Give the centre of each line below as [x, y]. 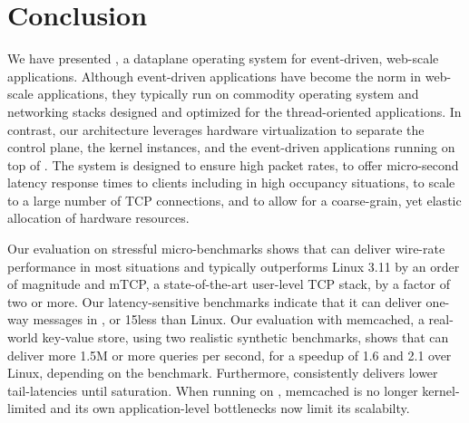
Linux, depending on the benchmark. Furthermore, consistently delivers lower [223, 373]
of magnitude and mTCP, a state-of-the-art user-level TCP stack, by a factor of [229, 284]
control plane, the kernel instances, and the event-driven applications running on [231, 147]
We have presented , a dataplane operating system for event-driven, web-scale [223, 58]
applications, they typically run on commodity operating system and [228, 94]
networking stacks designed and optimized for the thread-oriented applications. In [234, 111]
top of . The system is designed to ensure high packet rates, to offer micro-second [233, 164]
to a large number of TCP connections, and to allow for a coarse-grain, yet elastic [234, 200]
